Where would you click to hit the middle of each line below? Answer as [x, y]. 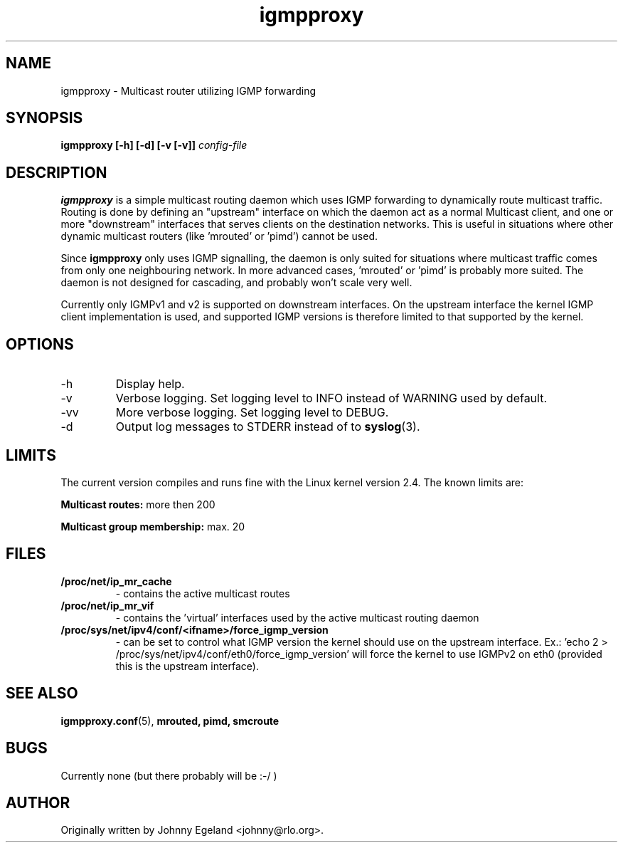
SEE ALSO [42, 693]
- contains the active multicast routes [203, 593]
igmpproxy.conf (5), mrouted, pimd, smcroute [170, 721]
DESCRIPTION [57, 172]
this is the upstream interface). [187, 666]
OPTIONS [40, 344]
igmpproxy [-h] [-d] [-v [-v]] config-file [154, 145]
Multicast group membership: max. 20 [153, 526]
